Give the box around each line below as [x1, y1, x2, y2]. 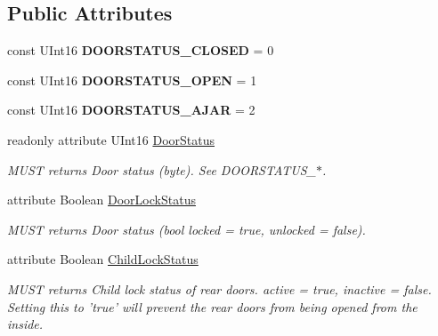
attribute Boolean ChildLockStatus [7, 250, 199, 268]
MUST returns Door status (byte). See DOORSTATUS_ [7, 160, 316, 179]
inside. [7, 315, 44, 333]
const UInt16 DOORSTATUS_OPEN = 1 [7, 70, 257, 89]
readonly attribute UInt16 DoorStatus [7, 130, 215, 148]
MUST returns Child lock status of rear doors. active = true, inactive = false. [7, 279, 432, 298]
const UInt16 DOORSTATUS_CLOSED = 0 [7, 41, 274, 60]
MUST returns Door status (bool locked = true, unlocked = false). [7, 220, 366, 238]
